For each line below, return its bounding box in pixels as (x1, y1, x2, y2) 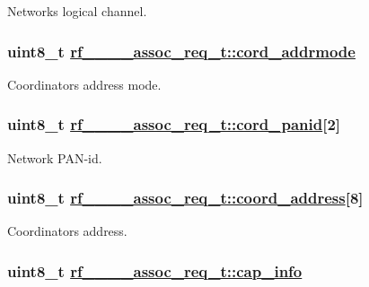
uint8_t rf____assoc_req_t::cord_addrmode (7, 39, 356, 62)
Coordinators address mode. (7, 74, 162, 93)
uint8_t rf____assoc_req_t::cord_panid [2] (7, 113, 341, 135)
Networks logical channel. (7, 2, 147, 20)
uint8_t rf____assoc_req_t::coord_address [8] (7, 187, 364, 209)
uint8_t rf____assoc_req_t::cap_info (7, 259, 303, 282)
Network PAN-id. (7, 148, 102, 167)
